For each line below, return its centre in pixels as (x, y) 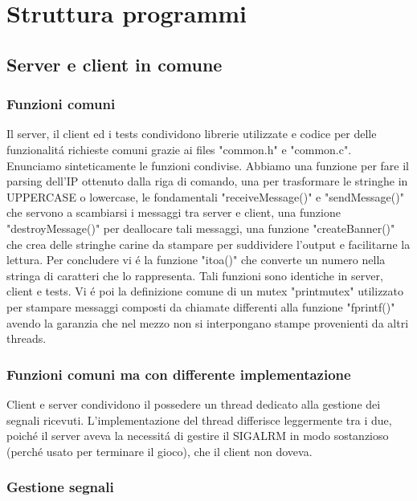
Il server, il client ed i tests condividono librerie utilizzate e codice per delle (192, 134)
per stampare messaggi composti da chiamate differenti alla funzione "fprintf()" (201, 306)
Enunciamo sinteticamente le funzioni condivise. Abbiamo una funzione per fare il (208, 165)
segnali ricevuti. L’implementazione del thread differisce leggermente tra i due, (199, 420)
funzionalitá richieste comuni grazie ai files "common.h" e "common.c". (179, 149)
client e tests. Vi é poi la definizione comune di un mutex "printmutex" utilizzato (205, 291)
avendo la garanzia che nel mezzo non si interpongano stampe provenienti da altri (208, 322)
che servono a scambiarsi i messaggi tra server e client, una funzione (174, 212)
